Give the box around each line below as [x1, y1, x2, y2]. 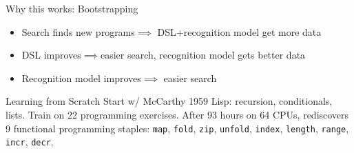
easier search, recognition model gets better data [101, 48, 306, 62]
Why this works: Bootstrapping [6, 1, 138, 15]
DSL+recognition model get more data [157, 24, 322, 39]
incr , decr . [6, 134, 54, 149]
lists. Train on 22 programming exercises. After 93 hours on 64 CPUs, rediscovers [6, 107, 349, 121]
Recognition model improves [21, 70, 141, 85]
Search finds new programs [21, 24, 135, 39]
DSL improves [21, 48, 81, 62]
